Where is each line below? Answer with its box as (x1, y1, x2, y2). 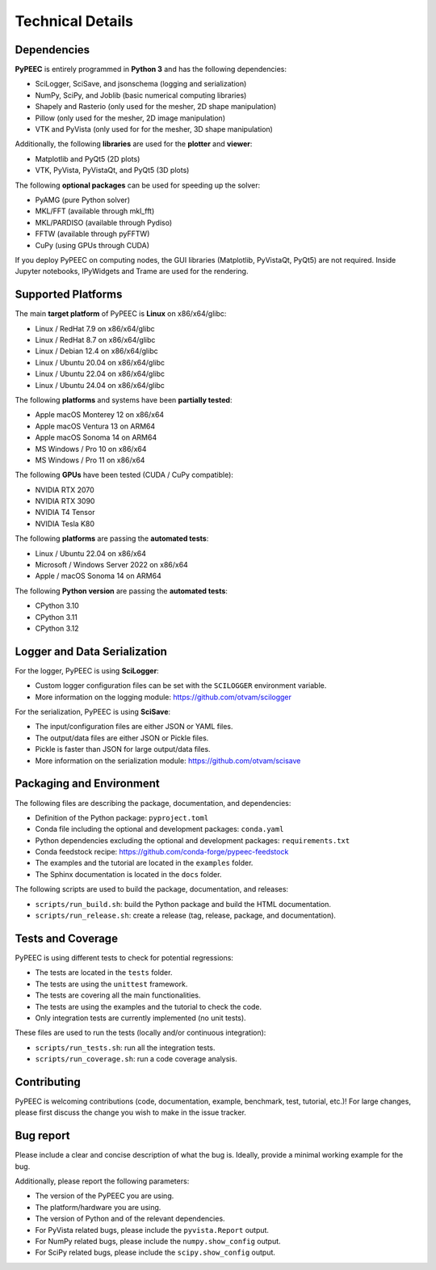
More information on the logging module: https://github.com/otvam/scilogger (35, 692, 292, 702)
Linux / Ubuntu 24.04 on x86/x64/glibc (35, 380, 166, 390)
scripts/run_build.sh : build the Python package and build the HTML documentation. (35, 899, 331, 909)
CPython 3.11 (35, 612, 78, 622)
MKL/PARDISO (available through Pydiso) (35, 217, 173, 227)
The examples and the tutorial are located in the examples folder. (35, 858, 254, 868)
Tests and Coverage (15, 931, 119, 945)
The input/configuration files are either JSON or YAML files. (35, 722, 233, 732)
